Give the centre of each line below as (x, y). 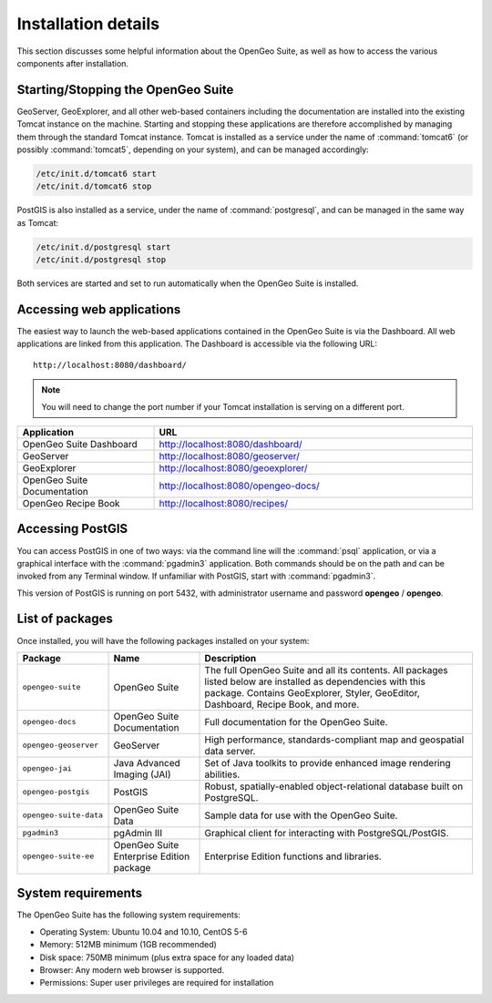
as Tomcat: (38, 222)
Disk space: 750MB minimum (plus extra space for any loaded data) (167, 957)
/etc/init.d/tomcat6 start (96, 174)
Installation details (88, 24)
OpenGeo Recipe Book (71, 503)
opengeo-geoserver (61, 746)
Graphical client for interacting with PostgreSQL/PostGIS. (327, 833)
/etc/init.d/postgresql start (103, 247)
